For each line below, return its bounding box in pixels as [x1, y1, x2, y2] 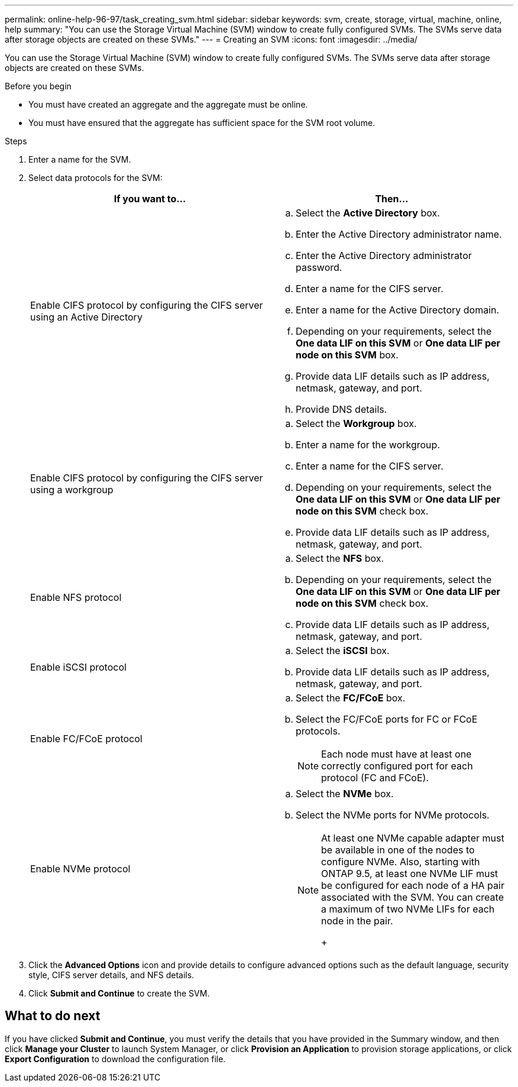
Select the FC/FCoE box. [296, 692, 406, 704]
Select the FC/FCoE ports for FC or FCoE [296, 713, 478, 725]
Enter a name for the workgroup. [296, 439, 440, 451]
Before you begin [5, 81, 72, 91]
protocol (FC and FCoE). [321, 772, 429, 784]
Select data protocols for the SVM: [28, 173, 163, 183]
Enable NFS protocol [30, 591, 122, 603]
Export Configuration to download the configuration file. [5, 1053, 226, 1064]
